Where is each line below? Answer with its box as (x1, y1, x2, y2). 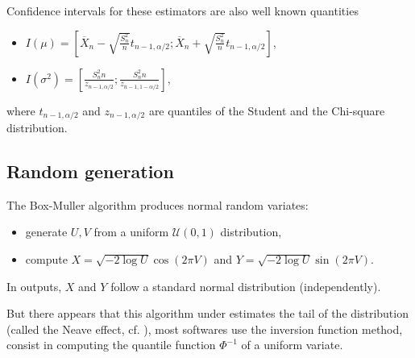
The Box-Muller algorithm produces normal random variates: (6, 196, 309, 213)
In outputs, (6, 277, 62, 294)
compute (25, 251, 68, 268)
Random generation (6, 159, 174, 184)
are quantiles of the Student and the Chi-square (148, 102, 385, 119)
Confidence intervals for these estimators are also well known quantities (6, 2, 359, 19)
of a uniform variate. (241, 336, 343, 353)
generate (25, 223, 68, 240)
